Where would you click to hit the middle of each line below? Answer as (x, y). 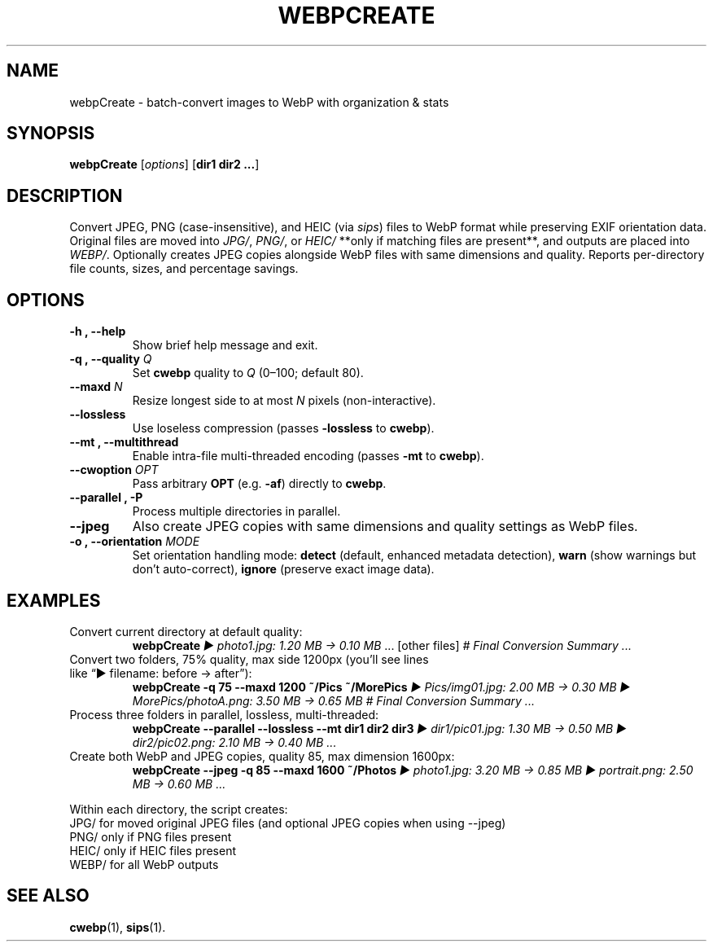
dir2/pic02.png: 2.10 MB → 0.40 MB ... (234, 742)
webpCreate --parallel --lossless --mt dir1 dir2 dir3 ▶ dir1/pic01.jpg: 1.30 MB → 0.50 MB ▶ (379, 728)
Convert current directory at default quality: (186, 631)
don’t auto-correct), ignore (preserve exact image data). (283, 569)
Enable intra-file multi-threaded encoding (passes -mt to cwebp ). (308, 456)
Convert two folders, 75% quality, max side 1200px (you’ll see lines (249, 659)
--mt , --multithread (124, 442)
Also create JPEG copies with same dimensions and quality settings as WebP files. (385, 527)
